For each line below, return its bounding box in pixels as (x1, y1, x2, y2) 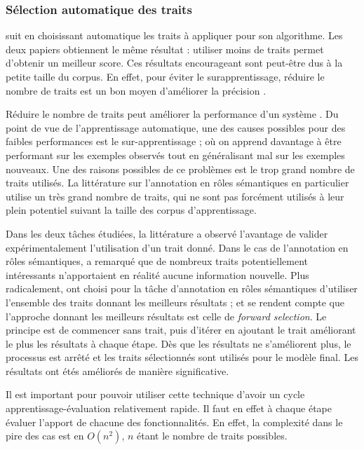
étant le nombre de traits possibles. (137, 428, 288, 443)
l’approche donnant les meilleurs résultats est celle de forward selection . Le (6, 308, 327, 323)
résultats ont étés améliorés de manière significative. (6, 363, 229, 378)
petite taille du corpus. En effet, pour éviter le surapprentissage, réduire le (6, 69, 325, 83)
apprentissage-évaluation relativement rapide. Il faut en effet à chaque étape (6, 401, 332, 416)
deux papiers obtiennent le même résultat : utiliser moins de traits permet (6, 41, 324, 56)
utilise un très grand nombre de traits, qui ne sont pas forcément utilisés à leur (6, 189, 344, 203)
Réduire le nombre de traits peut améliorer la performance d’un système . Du (6, 107, 339, 121)
